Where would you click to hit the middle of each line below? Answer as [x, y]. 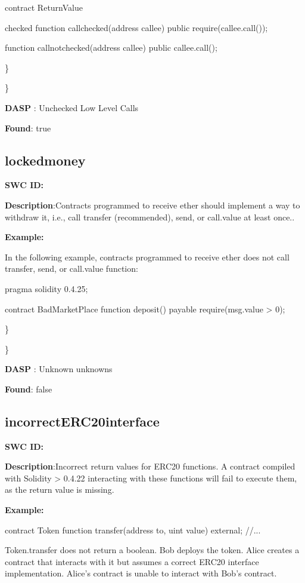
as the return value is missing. [60, 490]
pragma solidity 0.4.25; [46, 288]
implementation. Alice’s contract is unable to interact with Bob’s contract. [141, 573]
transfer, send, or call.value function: [71, 269]
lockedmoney [45, 160]
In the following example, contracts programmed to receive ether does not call [147, 257]
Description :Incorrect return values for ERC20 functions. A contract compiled [150, 466]
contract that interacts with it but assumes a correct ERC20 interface [132, 561]
